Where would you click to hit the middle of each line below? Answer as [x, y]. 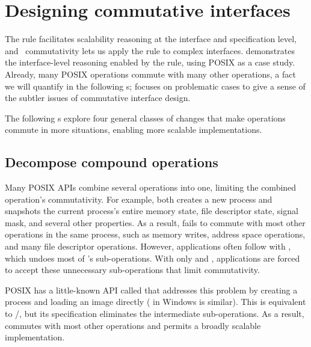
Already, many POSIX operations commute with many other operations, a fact [150, 74]
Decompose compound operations [112, 162]
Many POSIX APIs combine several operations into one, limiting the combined [151, 187]
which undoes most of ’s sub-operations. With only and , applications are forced [152, 258]
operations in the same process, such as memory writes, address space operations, [155, 234]
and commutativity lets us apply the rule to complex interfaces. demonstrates [150, 50]
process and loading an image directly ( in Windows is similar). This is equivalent [155, 302]
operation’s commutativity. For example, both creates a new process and [139, 199]
